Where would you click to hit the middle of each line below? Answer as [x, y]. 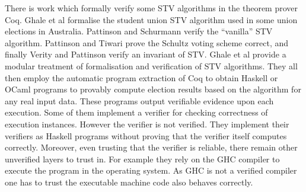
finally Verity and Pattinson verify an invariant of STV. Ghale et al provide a [146, 54]
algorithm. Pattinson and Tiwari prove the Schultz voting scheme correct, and [147, 42]
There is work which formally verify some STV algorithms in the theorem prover [152, 8]
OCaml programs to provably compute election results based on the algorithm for [153, 89]
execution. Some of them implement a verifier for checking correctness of [136, 112]
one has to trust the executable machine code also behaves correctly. [129, 182]
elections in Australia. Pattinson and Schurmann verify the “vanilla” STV [139, 31]
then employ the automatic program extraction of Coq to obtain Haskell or [141, 77]
